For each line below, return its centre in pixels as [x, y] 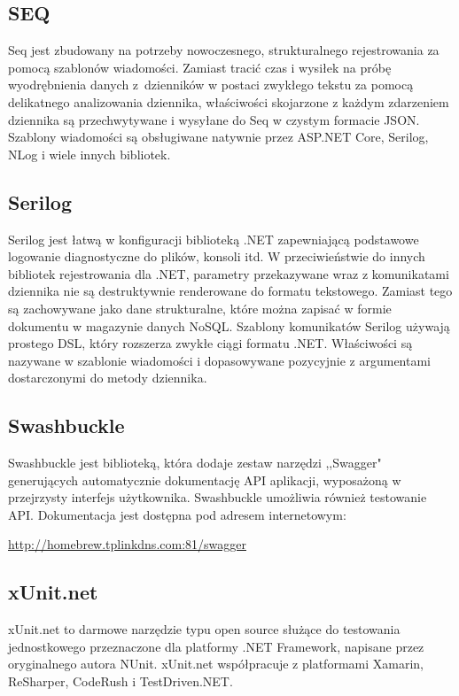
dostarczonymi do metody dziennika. [108, 378]
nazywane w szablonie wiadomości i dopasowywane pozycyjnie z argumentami [220, 360]
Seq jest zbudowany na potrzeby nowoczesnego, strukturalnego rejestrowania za [224, 50]
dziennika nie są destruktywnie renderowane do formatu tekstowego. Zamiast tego [230, 291]
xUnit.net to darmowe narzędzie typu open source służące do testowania [204, 629]
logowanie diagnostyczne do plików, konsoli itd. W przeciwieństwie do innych [217, 256]
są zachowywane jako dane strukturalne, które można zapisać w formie [200, 308]
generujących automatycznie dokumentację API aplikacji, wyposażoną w [205, 479]
